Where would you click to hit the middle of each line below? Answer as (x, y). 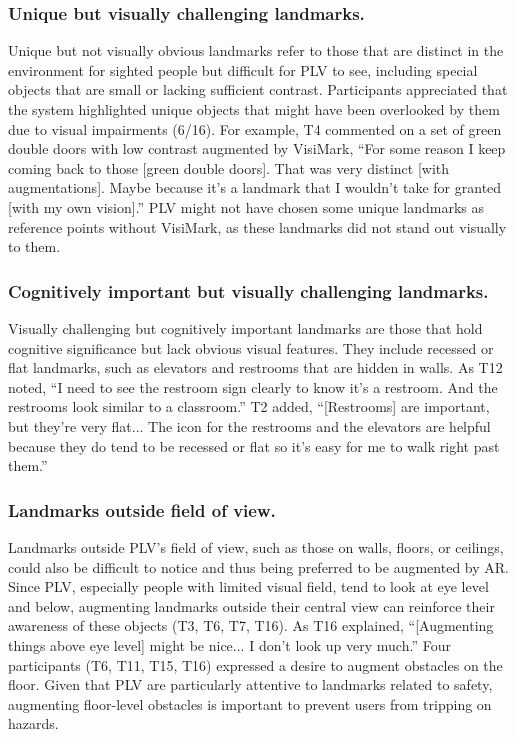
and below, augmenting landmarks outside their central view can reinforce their (251, 605)
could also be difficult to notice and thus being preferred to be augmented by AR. (258, 566)
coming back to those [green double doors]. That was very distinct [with (229, 167)
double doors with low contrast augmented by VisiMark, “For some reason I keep (257, 148)
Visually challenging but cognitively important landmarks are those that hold (245, 327)
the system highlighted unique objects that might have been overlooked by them (254, 109)
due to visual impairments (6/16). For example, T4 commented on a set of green (255, 128)
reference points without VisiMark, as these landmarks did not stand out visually (257, 226)
